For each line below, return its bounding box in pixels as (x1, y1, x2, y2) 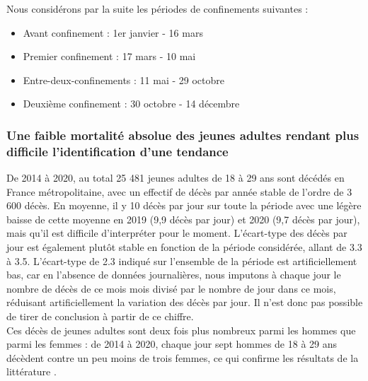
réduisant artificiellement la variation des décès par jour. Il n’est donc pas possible (6, 295, 363, 310)
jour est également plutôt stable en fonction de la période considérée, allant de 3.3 (6, 240, 362, 254)
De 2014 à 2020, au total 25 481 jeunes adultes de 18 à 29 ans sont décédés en (6, 170, 345, 185)
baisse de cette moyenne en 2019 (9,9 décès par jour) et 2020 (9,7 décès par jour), (6, 211, 360, 226)
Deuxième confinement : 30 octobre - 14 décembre (23, 96, 240, 111)
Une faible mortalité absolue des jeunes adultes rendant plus (6, 126, 360, 143)
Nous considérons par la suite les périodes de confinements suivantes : (6, 1, 309, 16)
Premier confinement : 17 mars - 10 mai (23, 49, 196, 64)
